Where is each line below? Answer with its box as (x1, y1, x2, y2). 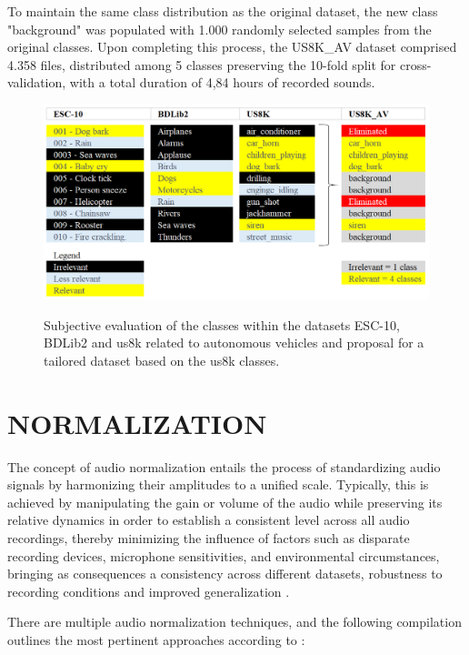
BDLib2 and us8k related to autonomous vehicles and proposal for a (44, 333, 424, 352)
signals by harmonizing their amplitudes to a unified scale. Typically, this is (7, 475, 429, 494)
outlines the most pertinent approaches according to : (7, 630, 305, 649)
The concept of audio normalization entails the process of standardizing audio (7, 457, 441, 476)
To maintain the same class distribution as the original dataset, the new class (7, 2, 438, 20)
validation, (7, 73, 66, 92)
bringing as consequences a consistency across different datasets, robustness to (7, 564, 443, 583)
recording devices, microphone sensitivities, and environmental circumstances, (7, 546, 440, 565)
